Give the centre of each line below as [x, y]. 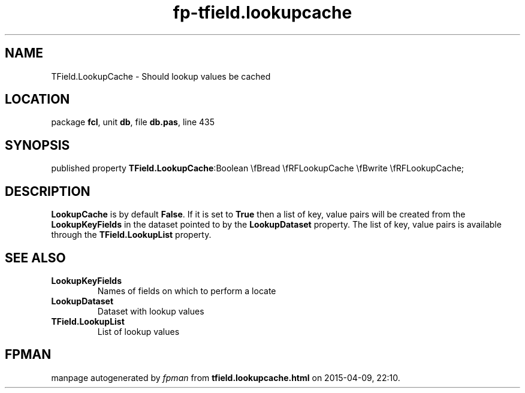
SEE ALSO [35, 258]
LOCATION [37, 99]
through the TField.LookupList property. [131, 235]
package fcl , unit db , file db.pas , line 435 [133, 122]
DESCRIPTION [48, 191]
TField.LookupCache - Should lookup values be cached [161, 76]
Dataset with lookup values [151, 311]
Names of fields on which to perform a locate [187, 291]
